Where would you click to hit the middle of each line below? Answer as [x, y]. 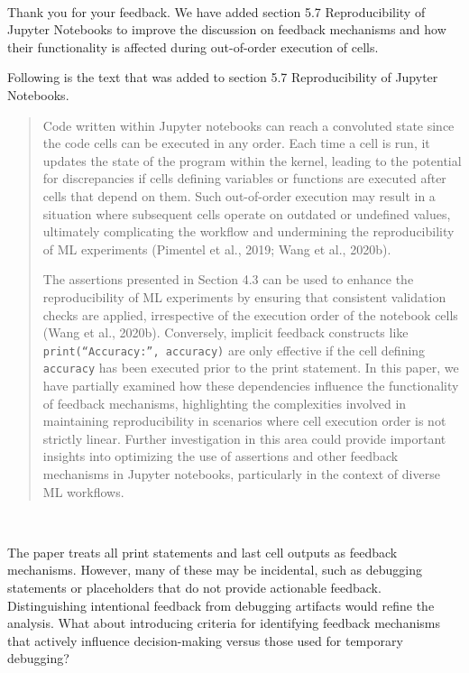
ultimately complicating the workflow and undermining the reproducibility [248, 231]
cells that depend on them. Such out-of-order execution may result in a [239, 195]
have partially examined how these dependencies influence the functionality [251, 385]
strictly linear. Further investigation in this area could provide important [244, 438]
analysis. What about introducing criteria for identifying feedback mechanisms [224, 623]
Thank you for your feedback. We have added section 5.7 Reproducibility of [216, 11]
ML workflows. [83, 491]
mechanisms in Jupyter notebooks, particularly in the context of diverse [241, 473]
